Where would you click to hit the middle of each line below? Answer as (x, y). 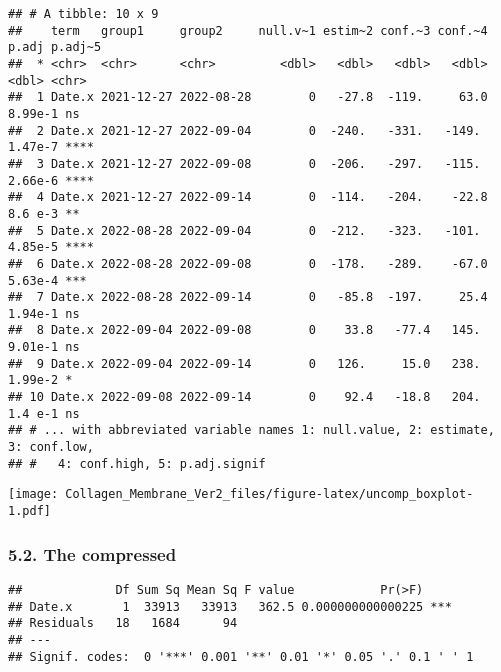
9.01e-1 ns (44, 347)
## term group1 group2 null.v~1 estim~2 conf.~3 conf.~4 (248, 30)
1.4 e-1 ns (44, 413)
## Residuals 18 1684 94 (123, 623)
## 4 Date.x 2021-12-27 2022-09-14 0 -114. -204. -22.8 (248, 197)
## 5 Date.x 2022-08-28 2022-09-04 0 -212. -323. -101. (244, 230)
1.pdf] (29, 511)
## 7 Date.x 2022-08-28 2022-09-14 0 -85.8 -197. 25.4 (248, 297)
